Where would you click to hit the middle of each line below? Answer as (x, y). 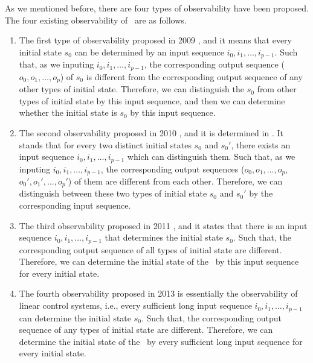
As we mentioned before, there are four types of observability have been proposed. (157, 8)
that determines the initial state (164, 237)
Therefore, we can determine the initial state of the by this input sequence (159, 261)
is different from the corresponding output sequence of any (194, 76)
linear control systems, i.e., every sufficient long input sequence (135, 305)
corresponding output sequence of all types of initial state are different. (150, 249)
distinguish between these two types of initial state (113, 193)
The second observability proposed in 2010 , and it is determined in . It (151, 132)
